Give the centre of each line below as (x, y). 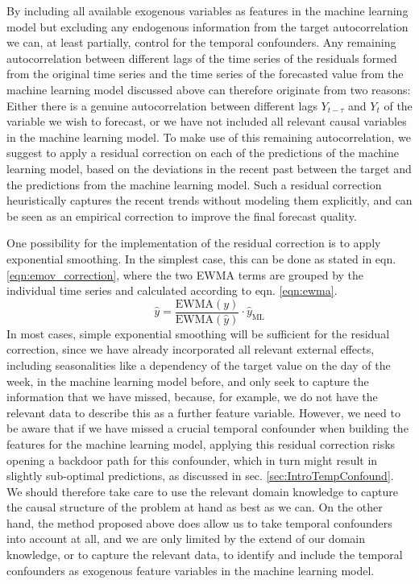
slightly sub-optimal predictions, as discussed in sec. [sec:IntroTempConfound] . (200, 476)
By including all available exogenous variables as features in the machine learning (207, 10)
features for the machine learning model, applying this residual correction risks (201, 443)
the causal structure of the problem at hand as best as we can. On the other (195, 507)
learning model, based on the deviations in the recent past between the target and (209, 168)
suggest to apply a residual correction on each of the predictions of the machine (203, 153)
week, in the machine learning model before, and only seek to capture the (188, 381)
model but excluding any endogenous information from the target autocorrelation (207, 26)
